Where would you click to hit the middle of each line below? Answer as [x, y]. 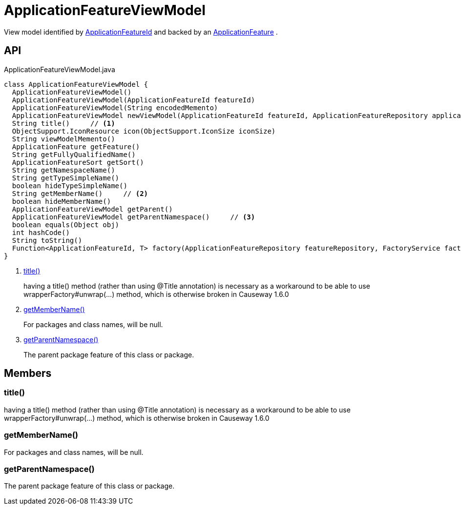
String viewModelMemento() [63, 139]
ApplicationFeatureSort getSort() [78, 162]
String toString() [47, 240]
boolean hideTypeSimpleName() [70, 186]
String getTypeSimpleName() [66, 178]
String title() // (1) [63, 123]
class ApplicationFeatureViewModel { [76, 84]
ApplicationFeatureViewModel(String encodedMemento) [115, 108]
